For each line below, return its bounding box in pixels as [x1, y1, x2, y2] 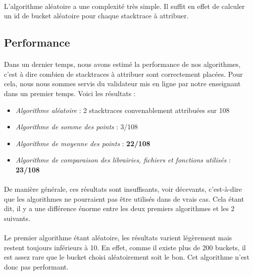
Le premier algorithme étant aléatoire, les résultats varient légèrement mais [4, 232, 232, 243]
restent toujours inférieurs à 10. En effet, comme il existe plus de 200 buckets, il [4, 242, 246, 252]
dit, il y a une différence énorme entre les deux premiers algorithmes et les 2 [4, 203, 235, 214]
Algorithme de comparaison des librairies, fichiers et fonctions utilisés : [15, 155, 231, 165]
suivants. [4, 213, 31, 223]
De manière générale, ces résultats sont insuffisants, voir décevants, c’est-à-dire [4, 184, 242, 194]
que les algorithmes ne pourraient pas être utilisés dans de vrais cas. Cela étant [4, 193, 244, 204]
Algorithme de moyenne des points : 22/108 [15, 138, 151, 148]
